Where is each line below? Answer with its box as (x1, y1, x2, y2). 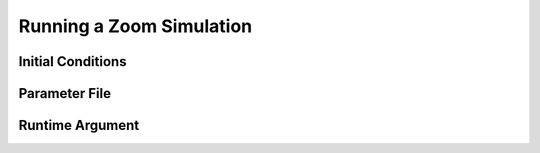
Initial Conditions (18, 53, 127, 70)
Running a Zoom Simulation (18, 15, 253, 37)
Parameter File (18, 85, 112, 102)
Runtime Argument (18, 117, 140, 134)
